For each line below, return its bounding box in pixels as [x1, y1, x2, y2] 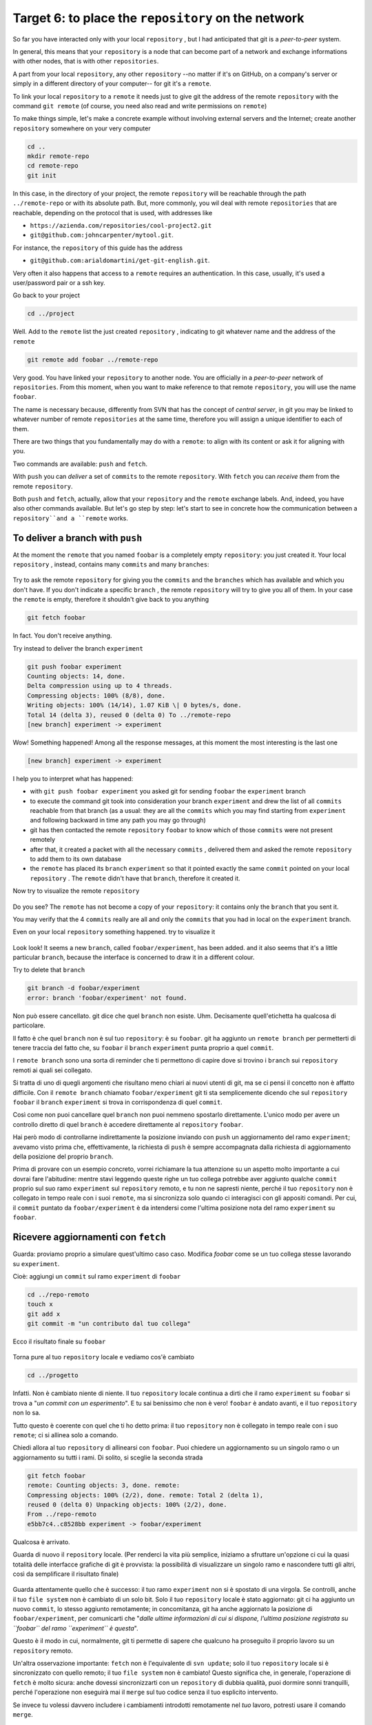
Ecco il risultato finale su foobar [12, 1337, 106, 1345]
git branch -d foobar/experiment [27, 984, 141, 992]
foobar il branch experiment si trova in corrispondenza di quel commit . [12, 1098, 223, 1106]
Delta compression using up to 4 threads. [27, 682, 173, 690]
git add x [27, 1310, 61, 1318]
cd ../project [27, 310, 75, 317]
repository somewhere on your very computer [12, 124, 151, 132]
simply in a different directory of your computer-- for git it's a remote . [12, 79, 211, 88]
